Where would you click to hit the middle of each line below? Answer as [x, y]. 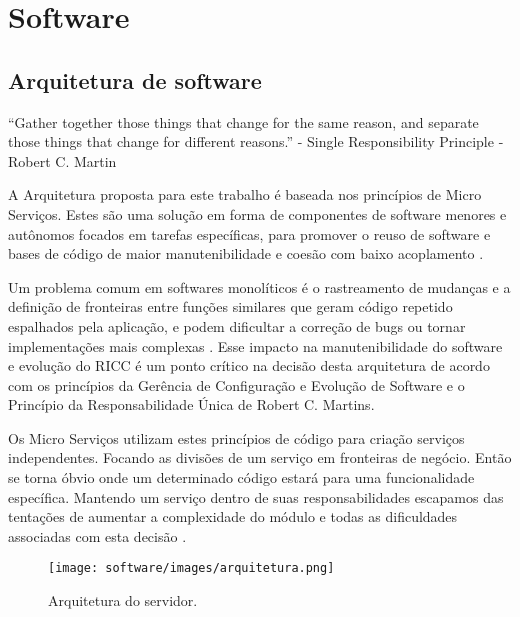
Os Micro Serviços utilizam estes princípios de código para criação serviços [236, 437]
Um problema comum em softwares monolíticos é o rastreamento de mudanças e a [259, 286]
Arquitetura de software [135, 79]
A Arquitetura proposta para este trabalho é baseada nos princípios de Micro [245, 194]
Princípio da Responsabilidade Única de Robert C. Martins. [191, 404]
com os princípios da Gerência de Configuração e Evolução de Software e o [236, 384]
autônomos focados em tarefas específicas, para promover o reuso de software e [249, 233]
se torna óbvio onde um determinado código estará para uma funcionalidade [241, 477]
